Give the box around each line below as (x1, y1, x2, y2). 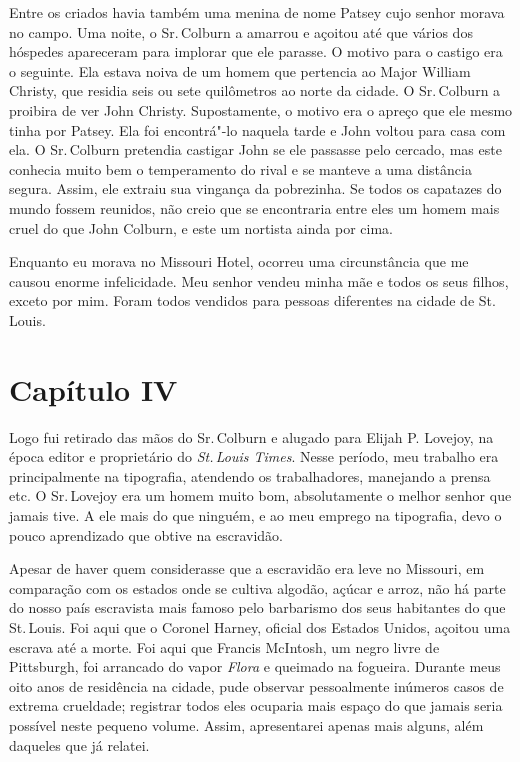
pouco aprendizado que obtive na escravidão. (9, 524, 283, 545)
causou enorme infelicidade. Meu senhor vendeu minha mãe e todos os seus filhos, (9, 270, 509, 291)
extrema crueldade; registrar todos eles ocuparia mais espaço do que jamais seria (9, 695, 503, 716)
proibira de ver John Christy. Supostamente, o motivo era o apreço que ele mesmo (9, 99, 513, 120)
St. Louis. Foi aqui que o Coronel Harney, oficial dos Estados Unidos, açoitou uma (9, 616, 511, 637)
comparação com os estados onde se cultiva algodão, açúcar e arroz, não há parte (9, 577, 506, 598)
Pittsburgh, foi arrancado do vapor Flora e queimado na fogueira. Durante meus (9, 656, 501, 677)
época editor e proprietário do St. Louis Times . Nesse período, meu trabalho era (9, 446, 499, 467)
